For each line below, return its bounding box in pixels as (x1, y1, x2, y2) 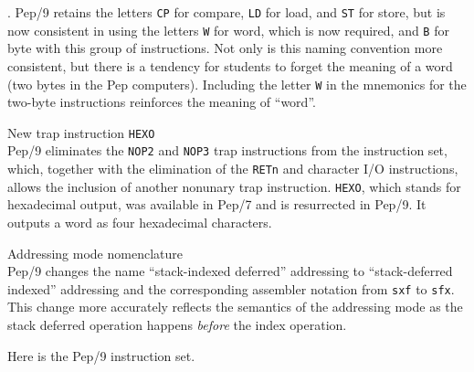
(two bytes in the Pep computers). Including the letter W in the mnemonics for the (7, 74, 467, 93)
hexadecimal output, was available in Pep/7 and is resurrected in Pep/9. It (7, 195, 427, 214)
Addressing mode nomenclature (7, 243, 183, 262)
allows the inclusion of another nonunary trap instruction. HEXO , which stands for (7, 176, 461, 196)
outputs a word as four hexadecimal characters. (7, 212, 272, 231)
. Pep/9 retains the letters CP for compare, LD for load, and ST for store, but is (7, 3, 446, 21)
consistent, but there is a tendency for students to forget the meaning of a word (7, 56, 453, 75)
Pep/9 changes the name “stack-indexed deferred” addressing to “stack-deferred (7, 261, 453, 281)
